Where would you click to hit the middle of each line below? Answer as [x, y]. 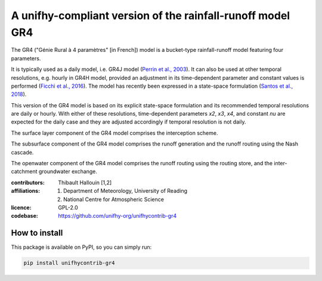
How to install [37, 233]
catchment [24, 172]
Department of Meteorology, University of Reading [126, 191]
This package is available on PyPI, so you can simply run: [81, 247]
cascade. [22, 152]
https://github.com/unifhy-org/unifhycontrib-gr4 [117, 216]
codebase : [24, 216]
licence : [21, 207]
